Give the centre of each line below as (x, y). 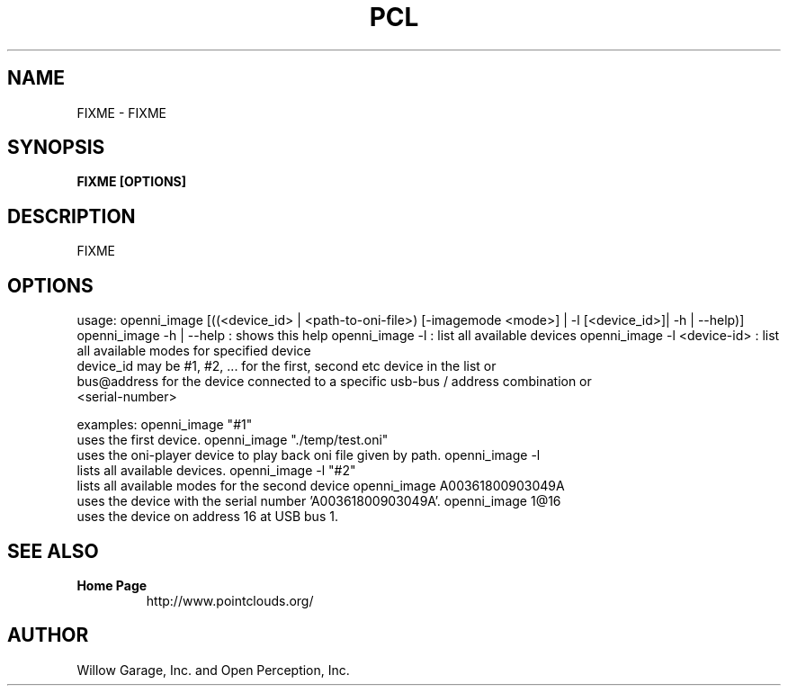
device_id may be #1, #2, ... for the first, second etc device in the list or (287, 366)
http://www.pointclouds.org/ (230, 600)
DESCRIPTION (72, 216)
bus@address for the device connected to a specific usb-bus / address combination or (334, 382)
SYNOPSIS (56, 148)
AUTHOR (48, 635)
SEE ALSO (53, 551)
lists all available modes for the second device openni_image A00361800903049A (321, 486)
